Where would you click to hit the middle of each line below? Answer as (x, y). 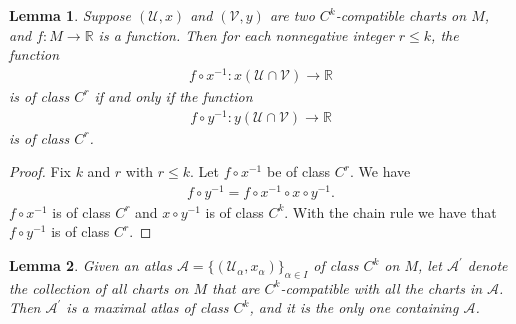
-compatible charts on (401, 15)
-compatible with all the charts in (381, 287)
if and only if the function (173, 95)
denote (487, 265)
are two (292, 15)
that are (236, 287)
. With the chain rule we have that (390, 211)
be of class (298, 171)
